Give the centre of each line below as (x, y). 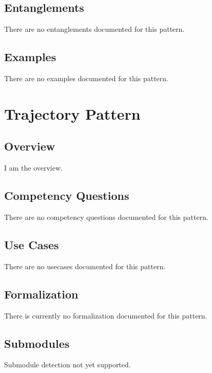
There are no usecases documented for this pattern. (85, 266)
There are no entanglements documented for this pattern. (94, 29)
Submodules (37, 343)
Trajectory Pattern (72, 113)
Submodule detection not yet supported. (68, 365)
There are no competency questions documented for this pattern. (106, 217)
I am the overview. (33, 168)
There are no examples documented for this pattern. (86, 78)
